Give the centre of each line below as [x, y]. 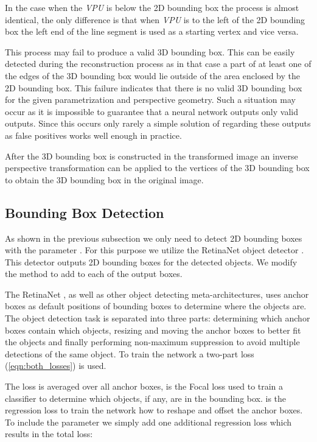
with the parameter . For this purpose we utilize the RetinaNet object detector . [155, 250]
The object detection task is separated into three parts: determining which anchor [158, 318]
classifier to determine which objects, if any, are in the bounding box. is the [146, 398]
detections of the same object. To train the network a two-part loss [130, 353]
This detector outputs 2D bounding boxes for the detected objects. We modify [151, 261]
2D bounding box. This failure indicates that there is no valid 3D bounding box [154, 87]
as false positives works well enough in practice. [93, 135]
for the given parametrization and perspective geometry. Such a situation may [150, 100]
